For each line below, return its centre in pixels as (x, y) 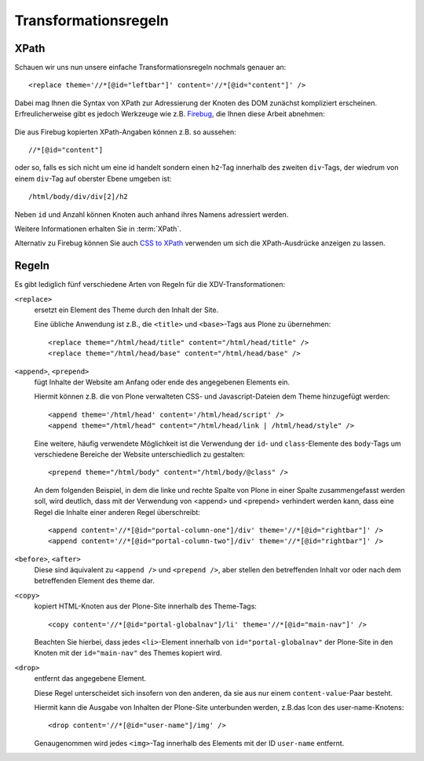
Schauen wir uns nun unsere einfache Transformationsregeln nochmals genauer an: (150, 68)
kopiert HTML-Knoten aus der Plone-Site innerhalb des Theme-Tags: (145, 606)
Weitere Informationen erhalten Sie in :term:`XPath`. (98, 229)
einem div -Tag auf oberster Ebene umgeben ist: (93, 178)
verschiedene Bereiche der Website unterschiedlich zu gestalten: (140, 454)
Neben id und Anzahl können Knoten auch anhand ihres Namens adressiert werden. (152, 214)
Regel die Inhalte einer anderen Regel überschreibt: (117, 512)
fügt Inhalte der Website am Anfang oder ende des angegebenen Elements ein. (162, 382)
